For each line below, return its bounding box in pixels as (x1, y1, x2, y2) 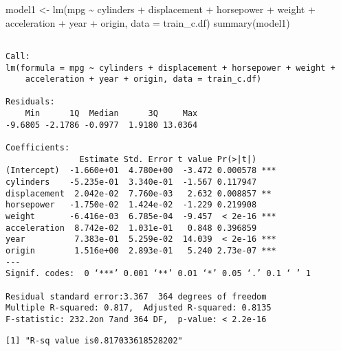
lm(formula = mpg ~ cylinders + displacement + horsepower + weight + (5, 63, 335, 73)
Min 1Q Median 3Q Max (25, 109, 198, 119)
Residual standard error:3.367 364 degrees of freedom (5, 291, 267, 302)
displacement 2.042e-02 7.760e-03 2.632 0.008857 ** (5, 188, 272, 199)
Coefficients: (5, 143, 70, 153)
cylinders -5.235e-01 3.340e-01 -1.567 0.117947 (5, 177, 257, 188)
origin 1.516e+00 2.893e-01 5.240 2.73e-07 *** (5, 246, 276, 256)
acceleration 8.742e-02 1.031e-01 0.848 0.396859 (5, 223, 257, 233)
